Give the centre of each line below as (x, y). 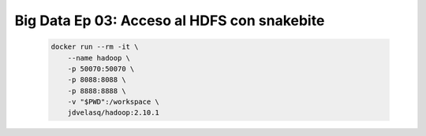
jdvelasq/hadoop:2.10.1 (113, 113)
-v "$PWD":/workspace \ (113, 102)
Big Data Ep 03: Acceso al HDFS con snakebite (170, 20)
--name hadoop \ (99, 58)
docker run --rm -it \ (95, 47)
